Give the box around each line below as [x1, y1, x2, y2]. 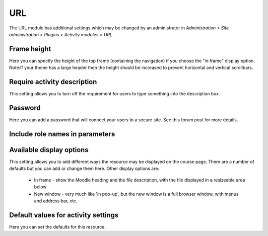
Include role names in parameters [9, 130, 115, 138]
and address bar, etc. [34, 198, 78, 204]
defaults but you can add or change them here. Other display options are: [9, 165, 160, 171]
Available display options [9, 146, 89, 154]
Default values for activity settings [9, 211, 119, 219]
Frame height [9, 45, 52, 53]
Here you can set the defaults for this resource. [9, 224, 106, 230]
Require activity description [9, 78, 97, 86]
